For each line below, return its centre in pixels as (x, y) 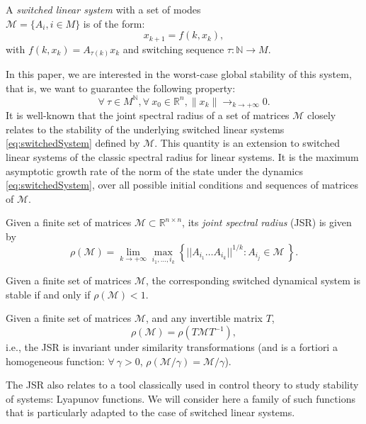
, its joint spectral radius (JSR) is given (267, 222)
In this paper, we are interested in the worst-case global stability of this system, (179, 74)
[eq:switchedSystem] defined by (73, 143)
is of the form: (114, 23)
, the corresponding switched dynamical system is (253, 280)
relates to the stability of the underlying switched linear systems (145, 129)
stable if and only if (48, 294)
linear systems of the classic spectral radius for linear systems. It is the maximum (182, 157)
